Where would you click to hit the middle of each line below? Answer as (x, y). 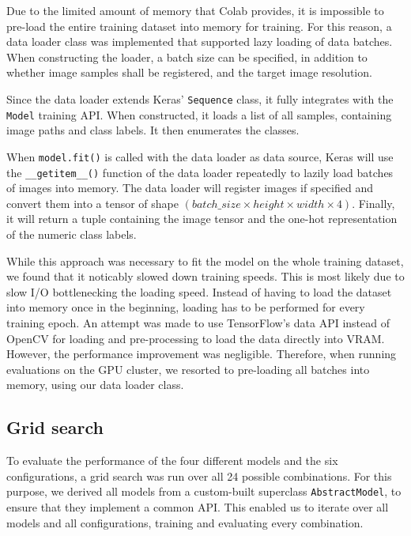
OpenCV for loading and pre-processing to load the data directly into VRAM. (196, 338)
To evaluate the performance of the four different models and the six (172, 461)
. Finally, (373, 203)
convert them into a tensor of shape (92, 203)
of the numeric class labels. (72, 234)
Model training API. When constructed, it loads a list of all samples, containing (199, 114)
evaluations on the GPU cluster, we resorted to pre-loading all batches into (188, 369)
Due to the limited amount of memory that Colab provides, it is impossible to (195, 10)
